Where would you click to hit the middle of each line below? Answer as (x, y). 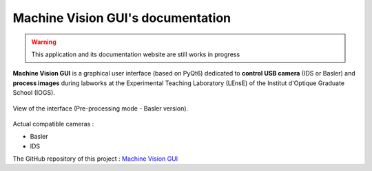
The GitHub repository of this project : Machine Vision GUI (95, 159)
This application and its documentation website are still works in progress (136, 54)
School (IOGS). (34, 93)
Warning (44, 42)
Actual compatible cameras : (53, 124)
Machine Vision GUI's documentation (122, 18)
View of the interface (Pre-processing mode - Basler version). (101, 108)
